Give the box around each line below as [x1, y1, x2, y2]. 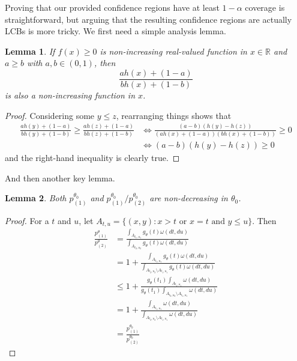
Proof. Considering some [5, 109, 95, 121]
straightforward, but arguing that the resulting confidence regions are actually [5, 13, 292, 25]
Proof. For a [5, 214, 49, 226]
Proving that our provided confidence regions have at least [5, 1, 220, 13]
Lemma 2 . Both [5, 192, 67, 204]
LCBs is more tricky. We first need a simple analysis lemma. [5, 25, 226, 37]
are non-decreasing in [149, 192, 228, 204]
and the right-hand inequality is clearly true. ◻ [5, 151, 180, 163]
